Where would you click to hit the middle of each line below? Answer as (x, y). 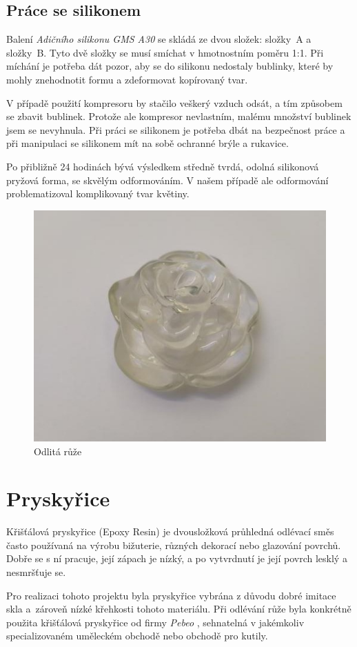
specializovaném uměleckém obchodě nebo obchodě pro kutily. (137, 636)
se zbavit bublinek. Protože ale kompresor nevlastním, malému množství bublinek (179, 116)
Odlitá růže (58, 451)
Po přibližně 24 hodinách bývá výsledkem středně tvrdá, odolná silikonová (163, 166)
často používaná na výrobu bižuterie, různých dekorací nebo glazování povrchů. (174, 545)
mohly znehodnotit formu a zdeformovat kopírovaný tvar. (127, 79)
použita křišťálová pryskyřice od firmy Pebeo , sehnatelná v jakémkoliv (155, 622)
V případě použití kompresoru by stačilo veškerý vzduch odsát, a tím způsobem (174, 102)
